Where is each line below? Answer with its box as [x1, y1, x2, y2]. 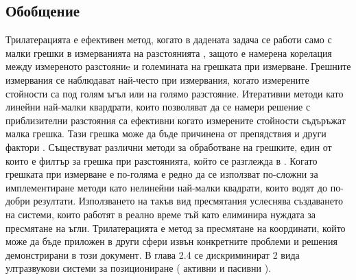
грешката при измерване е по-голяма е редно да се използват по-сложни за [5, 167, 318, 181]
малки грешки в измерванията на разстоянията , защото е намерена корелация [5, 45, 332, 60]
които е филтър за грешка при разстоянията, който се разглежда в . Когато [5, 153, 318, 167]
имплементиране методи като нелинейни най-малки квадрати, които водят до [5, 180, 327, 194]
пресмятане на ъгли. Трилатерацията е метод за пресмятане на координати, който [5, 220, 346, 235]
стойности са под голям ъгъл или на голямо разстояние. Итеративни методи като [5, 86, 344, 100]
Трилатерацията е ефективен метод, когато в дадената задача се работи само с [5, 32, 332, 47]
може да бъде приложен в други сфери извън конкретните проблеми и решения [5, 234, 337, 248]
